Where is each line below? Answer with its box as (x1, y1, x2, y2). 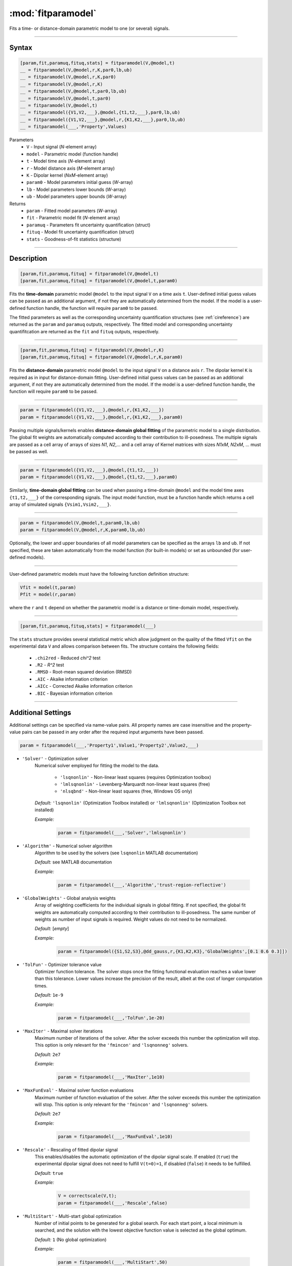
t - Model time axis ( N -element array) (26, 158, 106, 164)
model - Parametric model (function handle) (26, 151, 118, 157)
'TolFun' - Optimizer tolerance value (22, 961, 102, 967)
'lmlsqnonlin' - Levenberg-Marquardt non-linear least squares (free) (60, 781, 210, 787)
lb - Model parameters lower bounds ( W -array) (26, 186, 126, 192)
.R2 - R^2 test (34, 662, 64, 668)
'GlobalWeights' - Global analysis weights (22, 895, 116, 901)
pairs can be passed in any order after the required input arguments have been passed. (22, 729, 204, 735)
